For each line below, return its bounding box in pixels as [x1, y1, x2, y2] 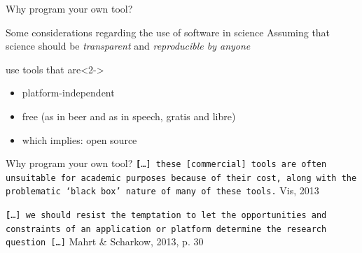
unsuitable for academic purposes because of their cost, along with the [6, 173, 357, 183]
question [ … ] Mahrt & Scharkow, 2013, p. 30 [6, 234, 204, 249]
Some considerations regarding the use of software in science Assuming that [6, 24, 330, 39]
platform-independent [22, 85, 115, 100]
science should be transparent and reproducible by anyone [6, 38, 251, 53]
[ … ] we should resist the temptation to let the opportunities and [6, 210, 327, 221]
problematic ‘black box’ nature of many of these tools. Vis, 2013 [6, 183, 319, 198]
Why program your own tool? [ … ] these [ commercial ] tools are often [6, 156, 327, 171]
